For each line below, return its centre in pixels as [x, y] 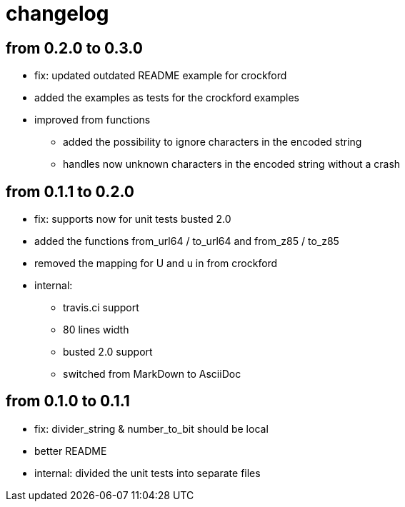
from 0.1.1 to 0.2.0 [70, 191]
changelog [57, 14]
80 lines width [96, 330]
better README [71, 451]
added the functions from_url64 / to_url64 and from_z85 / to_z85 [187, 241]
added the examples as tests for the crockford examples [167, 98]
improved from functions [92, 120]
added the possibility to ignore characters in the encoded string [212, 142]
